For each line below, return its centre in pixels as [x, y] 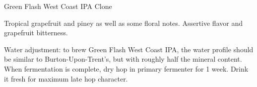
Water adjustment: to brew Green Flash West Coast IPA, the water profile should [129, 49]
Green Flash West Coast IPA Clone [58, 6]
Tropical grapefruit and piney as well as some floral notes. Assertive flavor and [123, 23]
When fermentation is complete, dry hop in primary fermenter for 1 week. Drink [126, 68]
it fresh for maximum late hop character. [66, 78]
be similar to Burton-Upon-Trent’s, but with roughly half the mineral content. [123, 59]
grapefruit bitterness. [36, 33]
